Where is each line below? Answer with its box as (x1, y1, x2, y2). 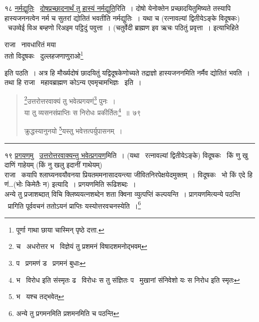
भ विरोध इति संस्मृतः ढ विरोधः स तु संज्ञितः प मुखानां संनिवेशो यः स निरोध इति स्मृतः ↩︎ (16, 274, 240, 285)
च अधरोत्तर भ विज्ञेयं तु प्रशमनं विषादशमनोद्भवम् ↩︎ (16, 241, 147, 251)
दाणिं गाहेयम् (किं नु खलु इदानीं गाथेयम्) (4, 160, 102, 170)
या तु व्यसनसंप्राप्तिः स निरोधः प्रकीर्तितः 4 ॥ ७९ (24, 106, 141, 117)
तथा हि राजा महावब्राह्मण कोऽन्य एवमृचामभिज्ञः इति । (4, 77, 142, 87)
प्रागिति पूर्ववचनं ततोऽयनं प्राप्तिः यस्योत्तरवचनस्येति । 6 (7, 199, 141, 211)
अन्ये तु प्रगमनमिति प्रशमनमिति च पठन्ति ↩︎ (16, 308, 119, 318)
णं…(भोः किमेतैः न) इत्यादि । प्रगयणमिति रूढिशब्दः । (4, 179, 136, 189)
